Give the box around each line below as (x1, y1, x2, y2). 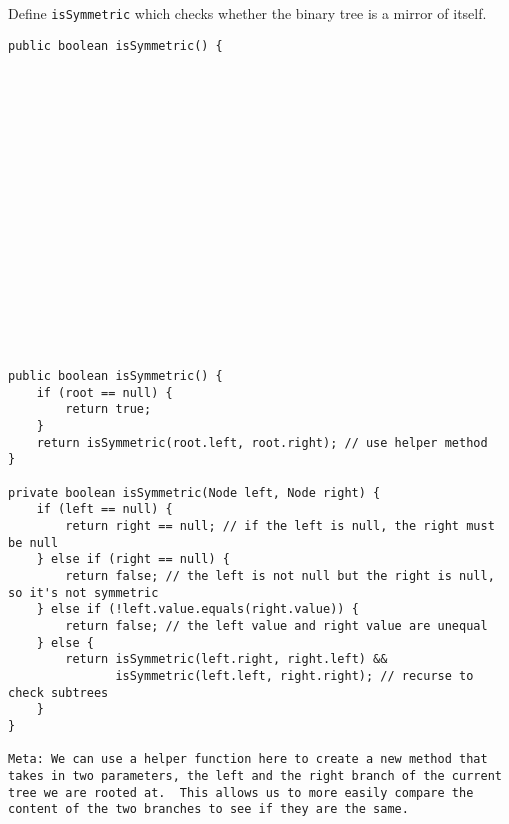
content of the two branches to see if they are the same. (8, 802, 409, 817)
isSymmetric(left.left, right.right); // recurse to (115, 668, 474, 683)
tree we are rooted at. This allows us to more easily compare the (8, 785, 474, 800)
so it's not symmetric (8, 585, 159, 600)
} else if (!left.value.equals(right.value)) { (36, 602, 359, 617)
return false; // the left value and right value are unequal (65, 618, 488, 633)
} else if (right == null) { (36, 552, 230, 567)
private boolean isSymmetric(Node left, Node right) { (8, 485, 381, 500)
